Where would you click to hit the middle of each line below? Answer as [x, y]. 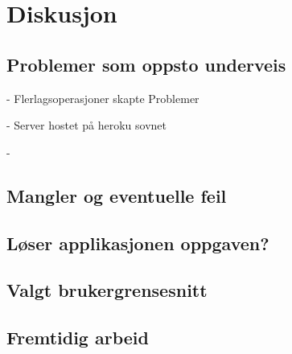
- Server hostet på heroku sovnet [86, 125]
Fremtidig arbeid [78, 338]
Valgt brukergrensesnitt [107, 290]
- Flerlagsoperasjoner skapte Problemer [103, 98]
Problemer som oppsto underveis [146, 64]
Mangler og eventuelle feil [117, 195]
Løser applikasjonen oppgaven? [138, 243]
